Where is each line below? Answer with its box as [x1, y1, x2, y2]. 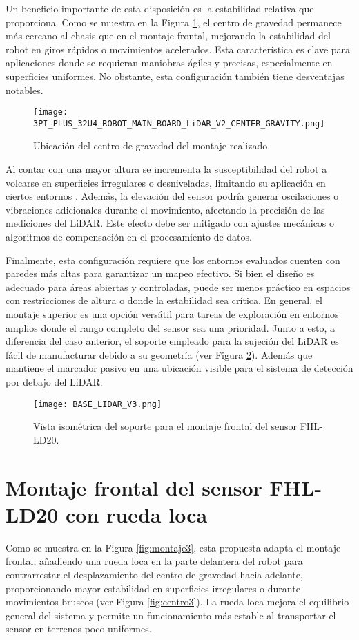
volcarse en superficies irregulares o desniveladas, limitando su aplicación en [6, 175, 326, 189]
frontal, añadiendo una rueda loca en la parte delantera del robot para [6, 554, 303, 568]
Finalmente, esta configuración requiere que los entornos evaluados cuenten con [6, 252, 340, 267]
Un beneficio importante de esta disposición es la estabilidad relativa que [6, 1, 314, 15]
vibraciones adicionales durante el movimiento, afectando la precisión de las [6, 202, 325, 216]
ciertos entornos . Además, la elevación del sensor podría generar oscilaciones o [6, 189, 339, 203]
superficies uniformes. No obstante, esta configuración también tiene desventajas [6, 68, 345, 83]
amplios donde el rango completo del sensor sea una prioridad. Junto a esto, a [6, 320, 336, 335]
